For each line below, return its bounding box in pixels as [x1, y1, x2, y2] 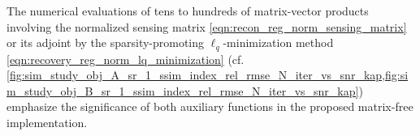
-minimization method [223, 34, 334, 51]
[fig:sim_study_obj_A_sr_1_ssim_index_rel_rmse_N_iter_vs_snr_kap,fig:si [6, 66, 409, 83]
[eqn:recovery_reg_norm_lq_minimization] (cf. [6, 50, 245, 67]
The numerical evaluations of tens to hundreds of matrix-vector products [6, 2, 369, 19]
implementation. [6, 114, 88, 131]
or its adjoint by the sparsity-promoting [6, 34, 205, 51]
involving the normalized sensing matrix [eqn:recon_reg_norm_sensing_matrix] [6, 18, 407, 35]
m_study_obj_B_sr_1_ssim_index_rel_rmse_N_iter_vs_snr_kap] [6, 82, 359, 99]
